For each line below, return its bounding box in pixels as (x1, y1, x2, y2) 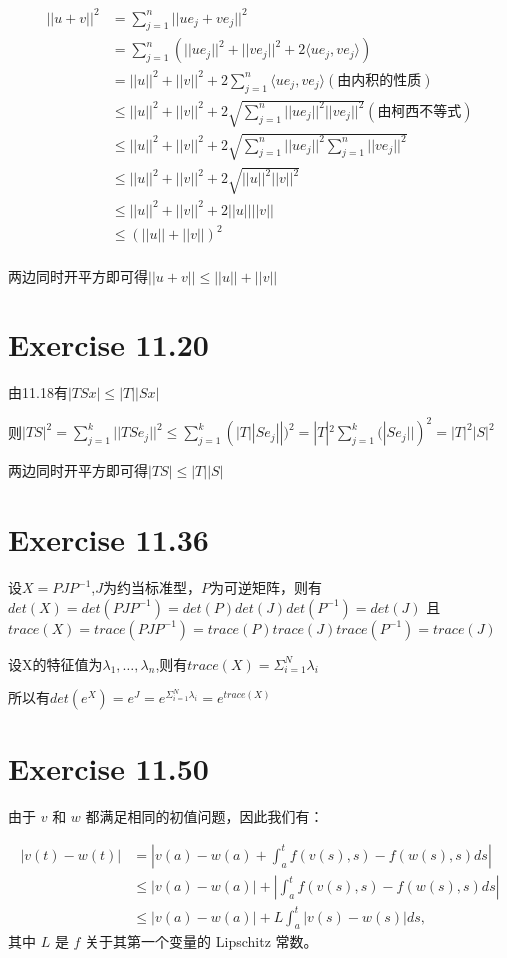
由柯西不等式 (377, 104, 462, 119)
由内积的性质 (337, 73, 422, 88)
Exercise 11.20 (8, 324, 209, 365)
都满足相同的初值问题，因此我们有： (85, 806, 324, 827)
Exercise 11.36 (8, 519, 209, 560)
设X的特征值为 (8, 653, 103, 674)
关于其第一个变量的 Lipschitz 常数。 (85, 931, 318, 952)
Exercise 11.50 (8, 748, 209, 789)
